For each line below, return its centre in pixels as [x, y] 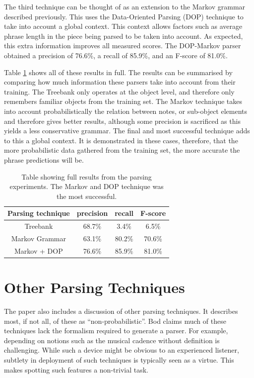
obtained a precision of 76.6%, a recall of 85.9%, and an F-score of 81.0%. [116, 55]
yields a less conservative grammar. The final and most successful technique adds [127, 131]
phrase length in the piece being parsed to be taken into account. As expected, [124, 36]
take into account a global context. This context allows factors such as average [123, 26]
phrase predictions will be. [44, 159]
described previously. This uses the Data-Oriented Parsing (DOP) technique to [124, 16]
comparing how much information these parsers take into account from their [120, 82]
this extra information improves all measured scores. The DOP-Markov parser [123, 46]
